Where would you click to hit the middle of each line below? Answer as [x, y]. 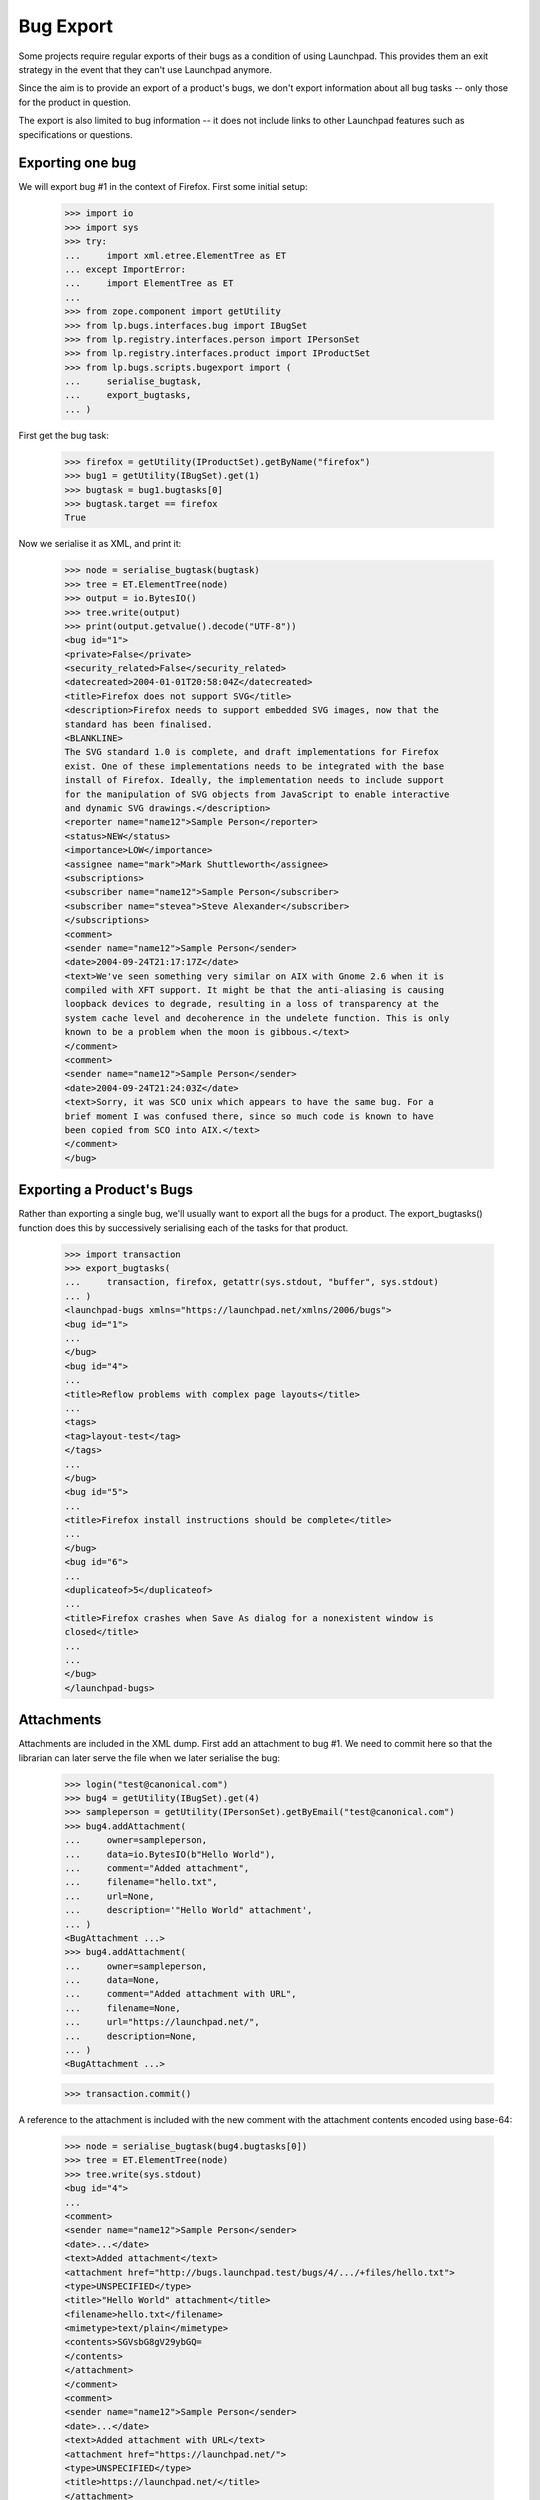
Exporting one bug [77, 163]
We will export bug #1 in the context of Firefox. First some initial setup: [163, 187]
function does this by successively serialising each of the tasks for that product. [183, 1227]
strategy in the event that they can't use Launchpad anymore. [145, 69]
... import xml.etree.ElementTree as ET [175, 255]
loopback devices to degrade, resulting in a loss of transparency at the [252, 1004]
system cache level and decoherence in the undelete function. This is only [257, 1018]
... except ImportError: [125, 269]
